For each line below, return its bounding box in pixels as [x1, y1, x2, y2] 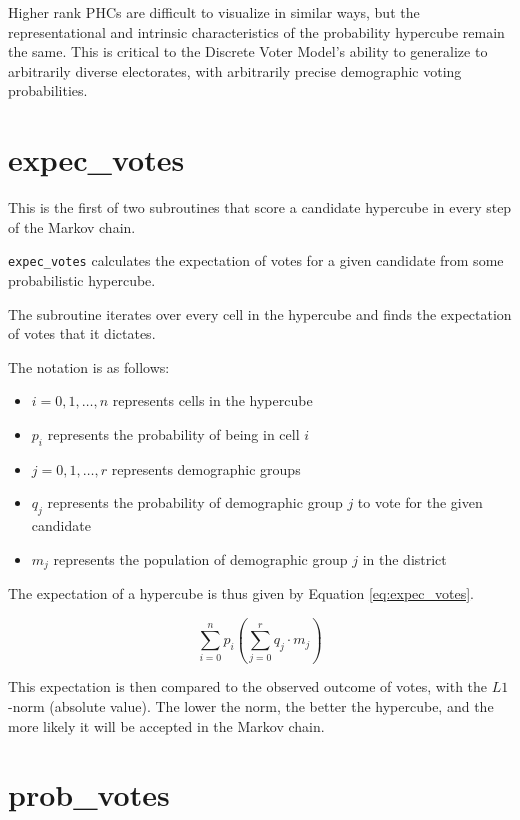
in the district [362, 548, 447, 569]
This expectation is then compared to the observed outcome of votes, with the [8, 676, 488, 697]
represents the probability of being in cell [47, 423, 300, 444]
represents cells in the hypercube [112, 390, 313, 411]
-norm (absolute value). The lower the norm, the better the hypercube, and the [8, 696, 494, 717]
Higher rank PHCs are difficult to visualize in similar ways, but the [8, 2, 420, 22]
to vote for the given [357, 492, 483, 513]
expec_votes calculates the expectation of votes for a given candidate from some [8, 250, 504, 271]
